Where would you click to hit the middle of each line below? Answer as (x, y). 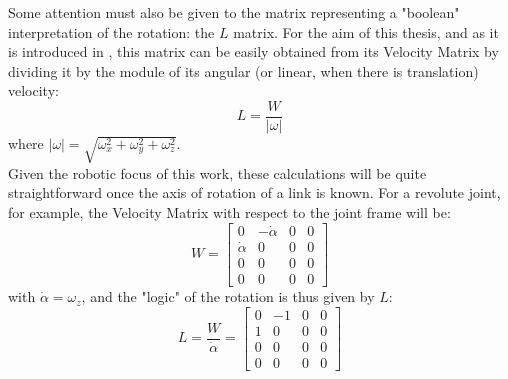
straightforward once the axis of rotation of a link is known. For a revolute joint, (254, 192)
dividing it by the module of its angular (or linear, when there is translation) (243, 70)
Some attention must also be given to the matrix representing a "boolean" (234, 12)
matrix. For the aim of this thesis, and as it (366, 31)
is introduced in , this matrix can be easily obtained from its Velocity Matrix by (253, 51)
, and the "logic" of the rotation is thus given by (228, 296)
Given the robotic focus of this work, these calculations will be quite (217, 172)
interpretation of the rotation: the (111, 31)
